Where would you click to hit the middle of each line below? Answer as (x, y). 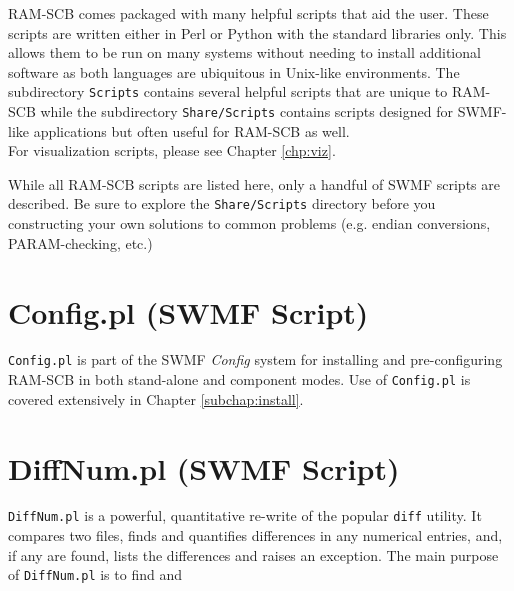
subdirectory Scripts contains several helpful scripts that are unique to (228, 91)
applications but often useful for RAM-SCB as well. (191, 130)
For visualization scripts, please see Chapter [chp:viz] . (172, 150)
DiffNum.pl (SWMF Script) (204, 467)
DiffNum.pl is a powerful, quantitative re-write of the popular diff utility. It (245, 515)
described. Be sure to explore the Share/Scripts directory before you (222, 203)
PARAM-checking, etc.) (80, 242)
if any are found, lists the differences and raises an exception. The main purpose (253, 554)
